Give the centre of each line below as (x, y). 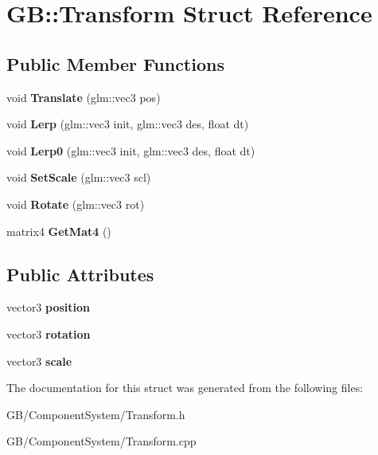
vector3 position (49, 307)
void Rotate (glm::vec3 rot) (76, 204)
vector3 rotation (49, 333)
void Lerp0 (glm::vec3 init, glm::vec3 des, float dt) (131, 150)
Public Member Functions (115, 63)
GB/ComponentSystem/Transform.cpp (101, 441)
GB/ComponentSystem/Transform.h (96, 414)
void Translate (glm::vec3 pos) (84, 97)
